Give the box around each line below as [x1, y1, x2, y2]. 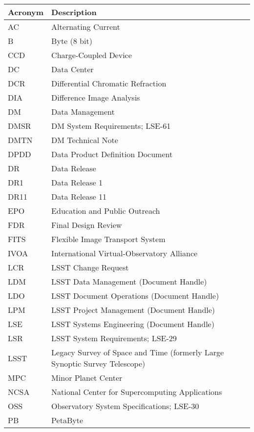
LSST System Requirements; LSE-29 [51, 332, 177, 344]
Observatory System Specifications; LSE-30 [51, 400, 199, 411]
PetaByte [51, 414, 83, 426]
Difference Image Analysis [51, 92, 140, 103]
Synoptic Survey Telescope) [51, 358, 146, 369]
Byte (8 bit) [51, 35, 92, 46]
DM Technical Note [51, 134, 118, 145]
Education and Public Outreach [51, 205, 160, 216]
